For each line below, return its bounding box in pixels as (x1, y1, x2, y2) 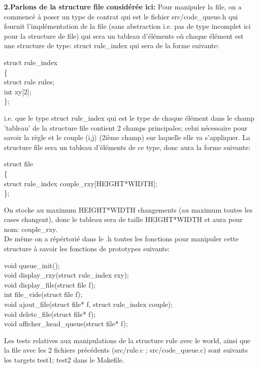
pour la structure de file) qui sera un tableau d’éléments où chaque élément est (4, 30, 244, 41)
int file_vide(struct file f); (4, 289, 83, 299)
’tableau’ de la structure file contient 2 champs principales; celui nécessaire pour (4, 122, 248, 133)
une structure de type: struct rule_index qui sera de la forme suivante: (4, 40, 219, 51)
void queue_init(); (4, 260, 60, 270)
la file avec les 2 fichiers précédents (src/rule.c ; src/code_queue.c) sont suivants (4, 345, 248, 355)
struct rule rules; (4, 76, 55, 87)
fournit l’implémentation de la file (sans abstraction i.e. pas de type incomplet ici (4, 21, 251, 31)
